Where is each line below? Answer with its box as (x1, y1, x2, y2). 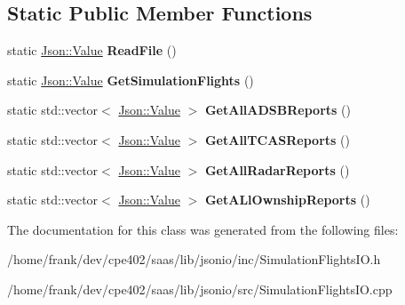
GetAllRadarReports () (204, 160, 350, 179)
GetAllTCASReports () (204, 130, 350, 148)
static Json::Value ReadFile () (7, 41, 177, 60)
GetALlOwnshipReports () (204, 190, 370, 209)
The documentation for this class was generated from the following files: (7, 220, 399, 238)
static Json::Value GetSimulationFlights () (7, 70, 254, 89)
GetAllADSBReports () (204, 100, 351, 119)
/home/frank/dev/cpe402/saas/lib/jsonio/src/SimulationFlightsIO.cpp (7, 279, 393, 298)
